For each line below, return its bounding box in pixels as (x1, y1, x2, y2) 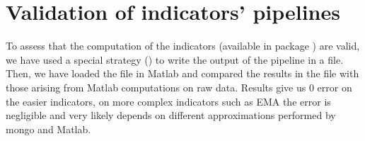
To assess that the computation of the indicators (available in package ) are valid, (6, 38, 360, 53)
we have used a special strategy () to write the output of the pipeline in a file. (6, 52, 344, 67)
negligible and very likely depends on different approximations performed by (6, 108, 336, 123)
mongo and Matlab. (6, 121, 91, 136)
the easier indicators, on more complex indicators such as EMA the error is (6, 94, 331, 108)
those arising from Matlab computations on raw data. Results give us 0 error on (6, 79, 352, 94)
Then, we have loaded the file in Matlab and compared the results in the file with (6, 66, 359, 81)
